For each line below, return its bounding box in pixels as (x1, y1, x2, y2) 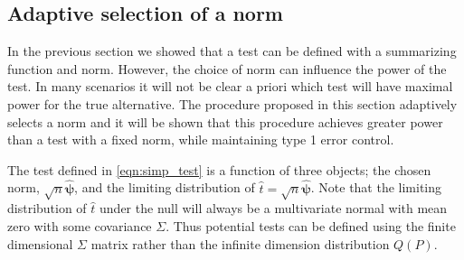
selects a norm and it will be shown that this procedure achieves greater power (7, 112, 443, 131)
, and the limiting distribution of (74, 178, 255, 197)
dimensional (7, 234, 73, 253)
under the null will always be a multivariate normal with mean (99, 199, 448, 218)
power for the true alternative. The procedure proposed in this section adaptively (7, 94, 458, 113)
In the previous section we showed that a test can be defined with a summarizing (7, 42, 457, 60)
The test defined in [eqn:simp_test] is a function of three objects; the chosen (7, 160, 431, 179)
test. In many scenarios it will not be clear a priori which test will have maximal (7, 77, 453, 96)
